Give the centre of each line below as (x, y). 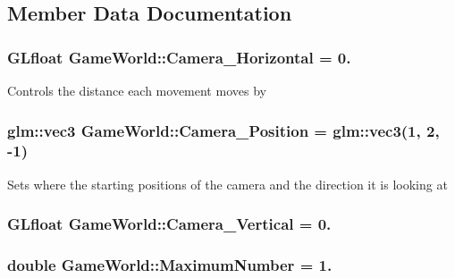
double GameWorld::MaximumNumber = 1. (170, 265)
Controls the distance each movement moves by (137, 90)
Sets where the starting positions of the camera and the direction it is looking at (227, 184)
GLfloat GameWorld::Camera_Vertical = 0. (169, 224)
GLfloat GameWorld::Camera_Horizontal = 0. (179, 57)
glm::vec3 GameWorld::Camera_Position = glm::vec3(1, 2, (223, 130)
